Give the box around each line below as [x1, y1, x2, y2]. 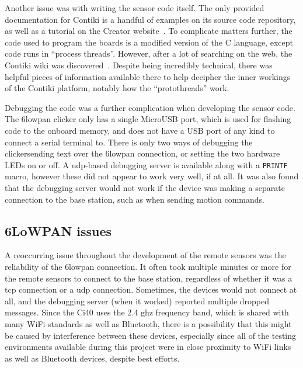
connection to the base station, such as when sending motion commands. [5, 193, 264, 205]
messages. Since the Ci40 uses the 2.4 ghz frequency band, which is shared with [5, 306, 289, 318]
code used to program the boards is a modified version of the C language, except [5, 36, 293, 48]
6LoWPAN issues [5, 221, 112, 239]
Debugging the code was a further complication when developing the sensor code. [5, 101, 295, 113]
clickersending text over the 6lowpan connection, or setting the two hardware [5, 147, 280, 159]
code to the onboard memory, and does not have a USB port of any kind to [5, 124, 275, 136]
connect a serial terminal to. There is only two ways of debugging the [5, 136, 253, 148]
